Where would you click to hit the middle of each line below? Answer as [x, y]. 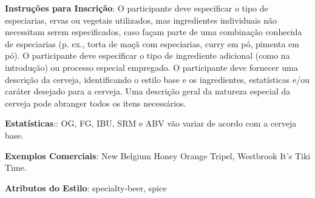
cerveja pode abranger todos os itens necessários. [96, 103]
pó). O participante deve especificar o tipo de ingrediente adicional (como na [147, 55]
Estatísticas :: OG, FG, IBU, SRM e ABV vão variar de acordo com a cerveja [151, 123]
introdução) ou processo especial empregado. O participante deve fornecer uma [151, 67]
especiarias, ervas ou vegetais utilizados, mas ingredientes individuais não [141, 20]
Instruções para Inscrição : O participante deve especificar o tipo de [137, 8]
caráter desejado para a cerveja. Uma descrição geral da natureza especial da [148, 91]
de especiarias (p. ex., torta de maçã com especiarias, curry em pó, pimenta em [152, 43]
